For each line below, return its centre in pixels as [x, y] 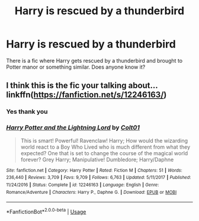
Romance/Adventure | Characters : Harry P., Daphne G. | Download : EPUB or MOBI [92, 192]
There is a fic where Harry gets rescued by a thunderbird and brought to [94, 60]
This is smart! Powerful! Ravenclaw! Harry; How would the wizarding [104, 140]
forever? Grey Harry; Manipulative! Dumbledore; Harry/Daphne [97, 159]
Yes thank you [27, 112]
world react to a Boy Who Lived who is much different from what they [105, 147]
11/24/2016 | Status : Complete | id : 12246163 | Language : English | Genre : [83, 185]
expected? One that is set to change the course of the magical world [104, 153]
